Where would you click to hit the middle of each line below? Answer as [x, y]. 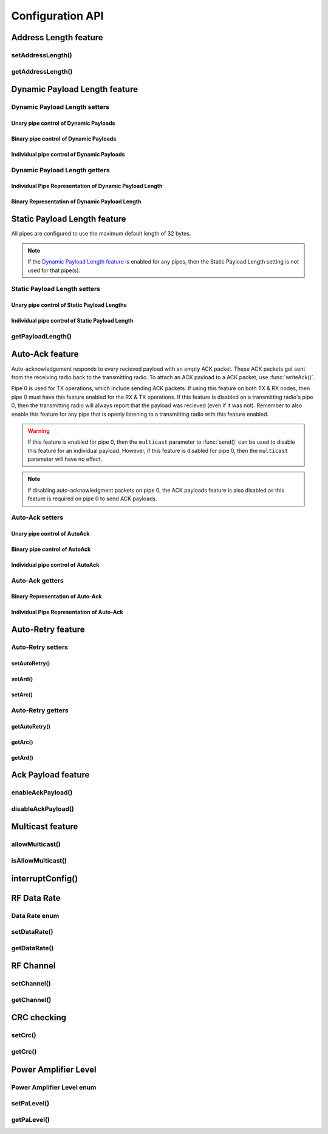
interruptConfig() [45, 879]
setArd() [22, 679]
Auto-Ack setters [37, 517]
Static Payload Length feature [69, 219]
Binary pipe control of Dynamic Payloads [64, 138]
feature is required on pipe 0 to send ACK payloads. [92, 499]
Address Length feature [57, 37]
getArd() [22, 757]
